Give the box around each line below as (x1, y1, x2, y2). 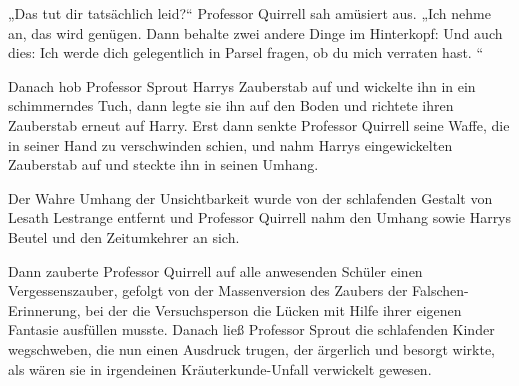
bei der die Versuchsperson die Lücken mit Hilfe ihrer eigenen (85, 299, 462, 320)
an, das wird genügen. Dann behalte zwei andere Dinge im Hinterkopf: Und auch (8, 22, 503, 43)
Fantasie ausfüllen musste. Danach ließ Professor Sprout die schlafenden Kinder (8, 319, 495, 340)
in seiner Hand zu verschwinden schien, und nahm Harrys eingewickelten (8, 134, 453, 155)
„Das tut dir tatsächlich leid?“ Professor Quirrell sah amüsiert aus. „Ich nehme (8, 3, 491, 23)
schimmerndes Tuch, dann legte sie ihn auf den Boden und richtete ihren (8, 95, 454, 116)
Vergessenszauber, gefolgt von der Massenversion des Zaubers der (8, 280, 408, 301)
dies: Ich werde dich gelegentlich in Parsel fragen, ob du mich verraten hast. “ (8, 42, 484, 63)
